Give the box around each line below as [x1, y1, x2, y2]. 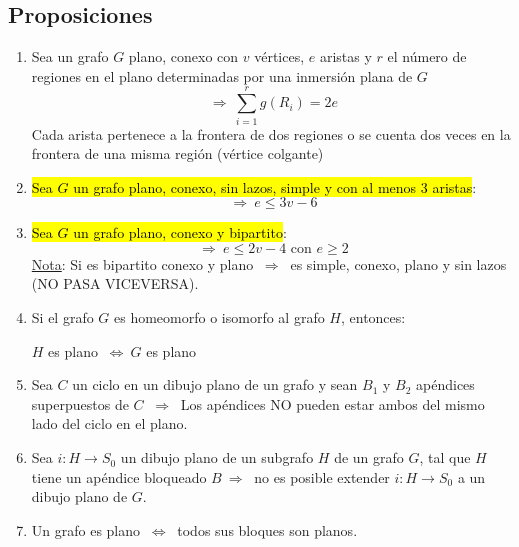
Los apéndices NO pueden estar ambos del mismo [180, 393, 485, 414]
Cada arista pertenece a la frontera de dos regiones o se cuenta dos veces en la [31, 123, 511, 144]
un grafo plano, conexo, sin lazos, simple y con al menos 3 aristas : [73, 176, 477, 197]
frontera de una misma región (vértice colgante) [31, 143, 324, 164]
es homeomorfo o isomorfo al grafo [114, 307, 325, 328]
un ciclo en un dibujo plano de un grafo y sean [72, 374, 358, 395]
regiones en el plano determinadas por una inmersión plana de [31, 65, 413, 86]
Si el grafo [31, 307, 94, 328]
